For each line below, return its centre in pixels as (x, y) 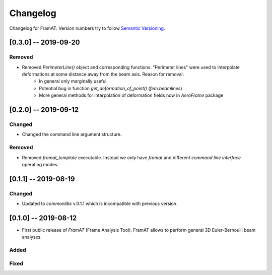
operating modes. (40, 164)
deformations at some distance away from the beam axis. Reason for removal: (103, 74)
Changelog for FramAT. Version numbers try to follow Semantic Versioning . (87, 28)
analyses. (32, 237)
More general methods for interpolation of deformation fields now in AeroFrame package (131, 95)
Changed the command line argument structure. (72, 134)
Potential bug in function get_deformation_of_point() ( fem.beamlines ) (111, 88)
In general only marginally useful (73, 81)
